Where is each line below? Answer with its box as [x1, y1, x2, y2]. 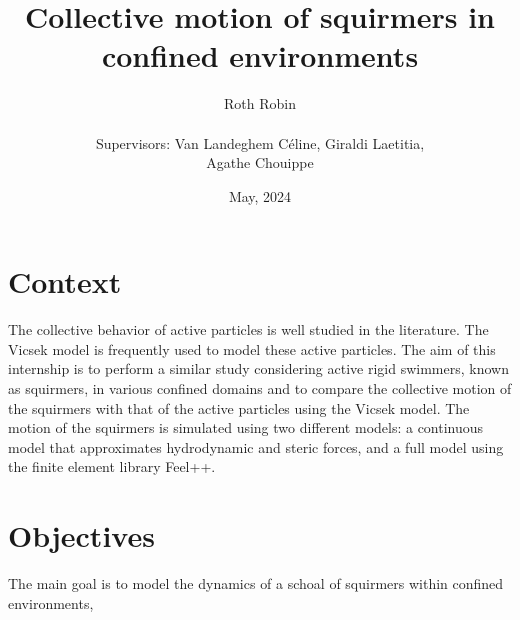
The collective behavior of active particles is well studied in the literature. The [8, 319, 489, 340]
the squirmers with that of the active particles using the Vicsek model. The [8, 397, 470, 418]
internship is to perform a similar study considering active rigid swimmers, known [8, 358, 509, 379]
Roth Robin [224, 93, 296, 114]
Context [8, 261, 122, 302]
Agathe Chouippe [206, 152, 314, 173]
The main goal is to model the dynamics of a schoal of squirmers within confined [8, 573, 504, 594]
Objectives [8, 515, 155, 556]
